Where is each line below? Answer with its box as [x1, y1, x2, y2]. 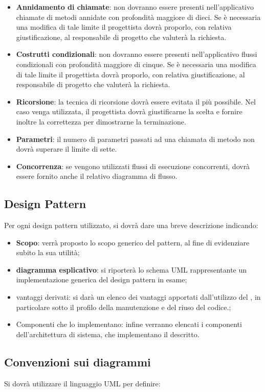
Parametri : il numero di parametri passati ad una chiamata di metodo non [16, 133, 255, 144]
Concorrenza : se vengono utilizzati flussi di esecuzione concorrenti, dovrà [16, 160, 250, 171]
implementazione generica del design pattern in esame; [16, 274, 187, 285]
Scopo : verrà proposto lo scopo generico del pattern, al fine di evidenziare [16, 237, 250, 247]
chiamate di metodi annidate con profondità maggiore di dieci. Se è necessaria [16, 11, 261, 22]
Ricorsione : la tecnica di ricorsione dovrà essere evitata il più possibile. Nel [16, 96, 256, 107]
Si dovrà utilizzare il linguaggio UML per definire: [4, 378, 161, 388]
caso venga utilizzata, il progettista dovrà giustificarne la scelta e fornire [16, 106, 242, 117]
